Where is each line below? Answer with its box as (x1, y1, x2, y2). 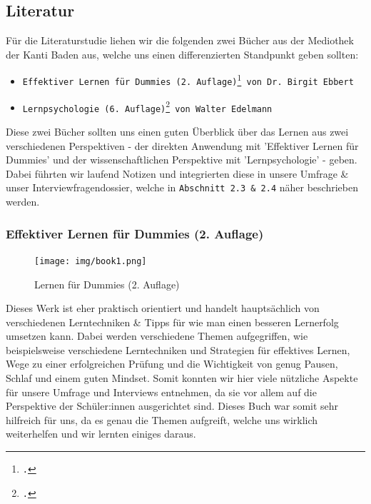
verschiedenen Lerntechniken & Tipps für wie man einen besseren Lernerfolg (6, 314, 339, 329)
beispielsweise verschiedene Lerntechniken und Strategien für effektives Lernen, (6, 342, 350, 357)
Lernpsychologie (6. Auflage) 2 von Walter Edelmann (22, 98, 273, 114)
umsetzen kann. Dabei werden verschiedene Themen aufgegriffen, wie (6, 328, 308, 343)
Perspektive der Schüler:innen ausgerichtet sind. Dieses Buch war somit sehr (6, 398, 339, 413)
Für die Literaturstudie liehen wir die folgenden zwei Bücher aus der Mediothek (6, 33, 354, 48)
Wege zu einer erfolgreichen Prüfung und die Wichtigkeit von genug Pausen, (6, 356, 338, 371)
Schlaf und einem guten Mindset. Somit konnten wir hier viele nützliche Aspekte (6, 371, 358, 385)
